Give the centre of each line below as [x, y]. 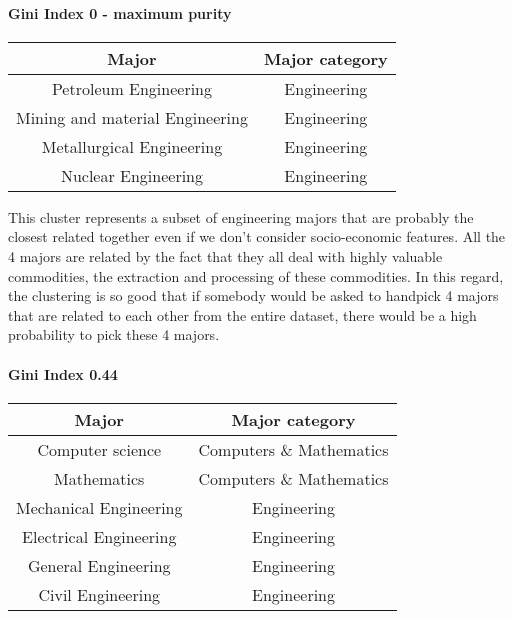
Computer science [99, 449]
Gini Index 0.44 [63, 373]
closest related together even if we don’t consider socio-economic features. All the [257, 236]
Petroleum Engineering [132, 88]
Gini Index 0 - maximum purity [120, 12]
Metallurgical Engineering [132, 146]
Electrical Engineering [99, 536]
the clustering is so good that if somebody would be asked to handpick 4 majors [253, 295]
